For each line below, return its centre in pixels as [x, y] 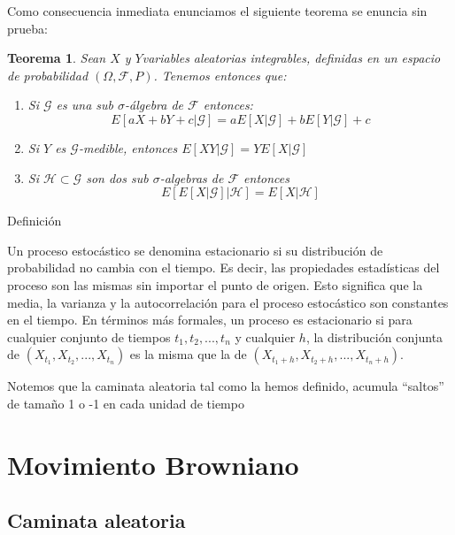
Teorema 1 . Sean [57, 58]
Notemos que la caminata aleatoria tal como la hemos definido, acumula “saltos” [226, 386]
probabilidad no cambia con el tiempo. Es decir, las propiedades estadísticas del [224, 267]
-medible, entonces [128, 147]
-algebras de [192, 177]
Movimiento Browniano [153, 464]
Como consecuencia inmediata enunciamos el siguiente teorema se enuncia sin [217, 11]
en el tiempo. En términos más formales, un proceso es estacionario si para [210, 320]
